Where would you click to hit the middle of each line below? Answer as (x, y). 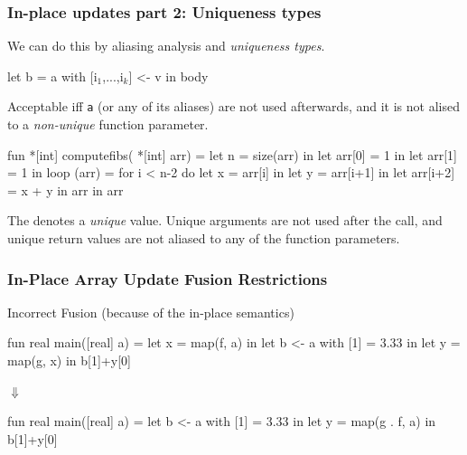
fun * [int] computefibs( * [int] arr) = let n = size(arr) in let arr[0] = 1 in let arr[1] (232, 154)
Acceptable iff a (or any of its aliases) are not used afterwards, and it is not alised (233, 106)
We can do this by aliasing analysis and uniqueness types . (166, 46)
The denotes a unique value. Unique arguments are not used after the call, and (225, 220)
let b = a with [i (52, 76)
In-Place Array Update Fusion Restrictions (168, 278)
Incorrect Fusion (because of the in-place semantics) (151, 312)
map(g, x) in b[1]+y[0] (69, 360)
